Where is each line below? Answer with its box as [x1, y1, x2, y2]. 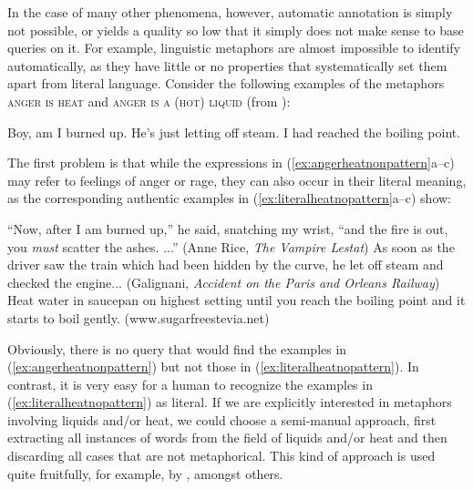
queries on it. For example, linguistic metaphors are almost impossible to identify [7, 38, 461, 57]
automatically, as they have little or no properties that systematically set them [7, 56, 447, 75]
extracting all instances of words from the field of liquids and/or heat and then [7, 428, 447, 447]
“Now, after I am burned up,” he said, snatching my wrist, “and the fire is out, [7, 219, 448, 238]
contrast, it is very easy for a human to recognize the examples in [7, 374, 373, 393]
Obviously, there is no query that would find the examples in [7, 339, 347, 358]
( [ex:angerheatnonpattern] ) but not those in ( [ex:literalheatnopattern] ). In [7, 357, 419, 376]
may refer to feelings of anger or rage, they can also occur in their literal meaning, [7, 170, 467, 189]
